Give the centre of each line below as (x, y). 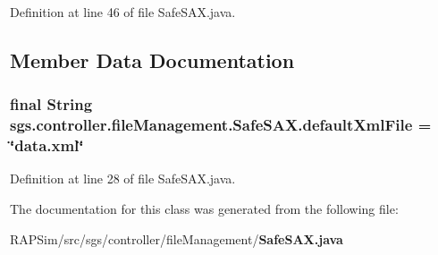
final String (51, 104)
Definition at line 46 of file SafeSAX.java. (123, 12)
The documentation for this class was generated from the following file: (204, 209)
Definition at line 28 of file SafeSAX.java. (123, 178)
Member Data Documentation (152, 59)
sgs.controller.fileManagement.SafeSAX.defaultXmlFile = (221, 125)
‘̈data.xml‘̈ (47, 145)
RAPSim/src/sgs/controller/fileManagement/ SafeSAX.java (177, 238)
